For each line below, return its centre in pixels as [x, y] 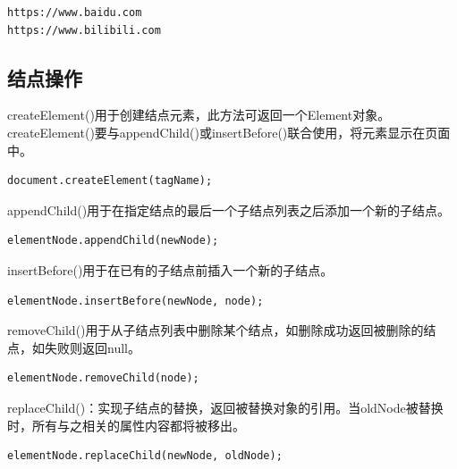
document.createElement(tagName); [110, 181]
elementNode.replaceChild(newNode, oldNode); [145, 456]
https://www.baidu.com [75, 13]
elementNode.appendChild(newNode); [113, 241]
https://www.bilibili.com [84, 30]
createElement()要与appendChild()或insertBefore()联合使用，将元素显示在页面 [229, 132]
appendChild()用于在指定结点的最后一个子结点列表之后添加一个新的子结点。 [229, 209]
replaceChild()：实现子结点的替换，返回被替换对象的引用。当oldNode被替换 [225, 407]
